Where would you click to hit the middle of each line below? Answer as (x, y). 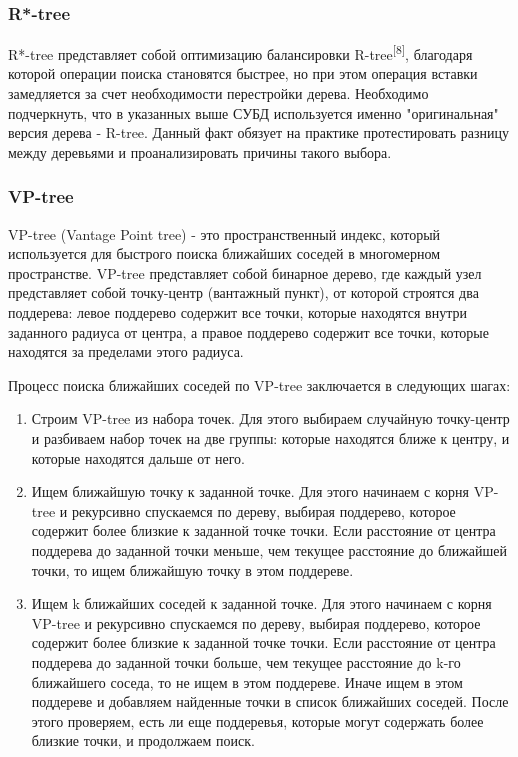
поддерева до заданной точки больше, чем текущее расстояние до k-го (246, 661)
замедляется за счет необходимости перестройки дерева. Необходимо (218, 93)
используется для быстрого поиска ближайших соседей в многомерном (224, 253)
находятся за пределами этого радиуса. (126, 351)
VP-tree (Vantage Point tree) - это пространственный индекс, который (224, 233)
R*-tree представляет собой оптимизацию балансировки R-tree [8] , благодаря (240, 52)
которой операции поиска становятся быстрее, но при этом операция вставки (243, 73)
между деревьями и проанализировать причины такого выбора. (200, 151)
